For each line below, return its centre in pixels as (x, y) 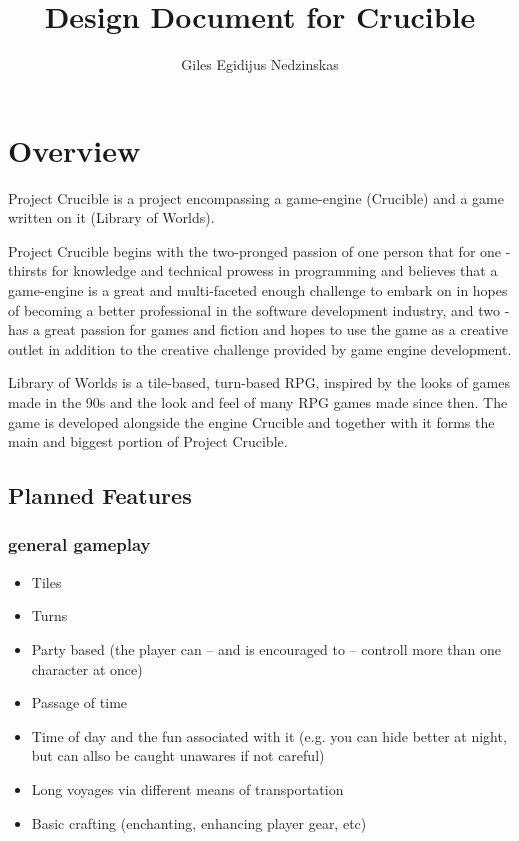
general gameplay (79, 544)
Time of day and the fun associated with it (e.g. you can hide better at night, (269, 735)
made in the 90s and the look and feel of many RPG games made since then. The (258, 402)
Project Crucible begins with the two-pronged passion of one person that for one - (259, 250)
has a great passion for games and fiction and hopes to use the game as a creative (258, 329)
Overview (74, 149)
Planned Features (100, 495)
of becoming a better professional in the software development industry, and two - (259, 309)
